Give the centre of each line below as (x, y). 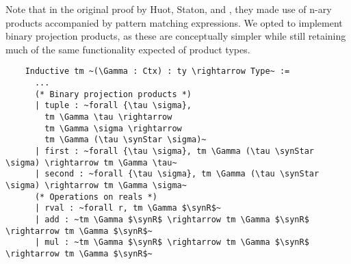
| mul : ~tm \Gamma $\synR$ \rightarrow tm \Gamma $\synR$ (172, 242)
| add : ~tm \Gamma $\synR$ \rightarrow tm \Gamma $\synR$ (172, 219)
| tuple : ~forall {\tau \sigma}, (113, 106)
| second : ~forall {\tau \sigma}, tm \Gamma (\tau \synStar (177, 174)
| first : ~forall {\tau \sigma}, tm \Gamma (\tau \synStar (174, 151)
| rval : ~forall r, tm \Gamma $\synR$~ (128, 208)
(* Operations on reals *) (96, 197)
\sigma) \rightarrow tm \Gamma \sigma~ (96, 185)
